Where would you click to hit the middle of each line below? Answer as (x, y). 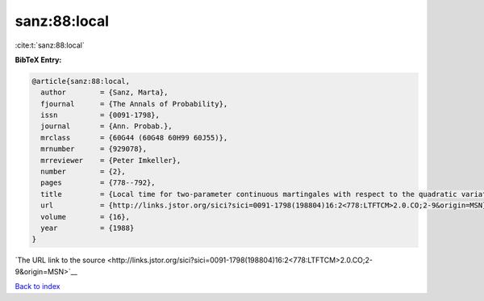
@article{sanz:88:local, (81, 81)
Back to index (38, 286)
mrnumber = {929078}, (94, 149)
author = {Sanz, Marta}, (104, 92)
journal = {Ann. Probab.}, (106, 126)
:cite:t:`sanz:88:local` (50, 45)
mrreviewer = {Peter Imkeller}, (111, 160)
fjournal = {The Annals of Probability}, (134, 104)
